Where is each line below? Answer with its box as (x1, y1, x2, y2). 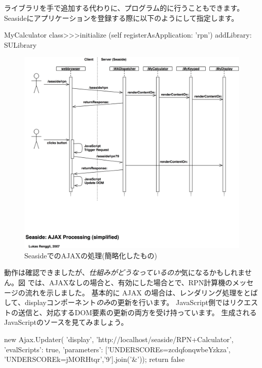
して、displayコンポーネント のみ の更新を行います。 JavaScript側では (4, 297, 230, 308)
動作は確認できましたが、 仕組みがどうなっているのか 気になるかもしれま (4, 267, 245, 278)
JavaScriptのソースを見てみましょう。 (4, 317, 128, 327)
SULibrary (4, 39, 37, 50)
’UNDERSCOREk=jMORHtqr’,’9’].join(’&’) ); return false (4, 354, 185, 364)
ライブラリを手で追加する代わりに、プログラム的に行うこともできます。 (4, 3, 244, 13)
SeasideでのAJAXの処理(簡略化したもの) (24, 250, 157, 260)
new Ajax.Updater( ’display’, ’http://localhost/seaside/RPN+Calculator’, (4, 333, 234, 344)
